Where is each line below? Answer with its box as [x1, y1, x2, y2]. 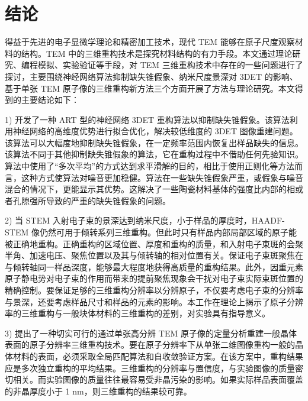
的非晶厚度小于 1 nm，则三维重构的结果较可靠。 [5, 384, 192, 397]
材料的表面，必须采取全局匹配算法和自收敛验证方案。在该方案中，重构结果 [12, 350, 303, 362]
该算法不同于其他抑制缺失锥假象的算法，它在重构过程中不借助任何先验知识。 [5, 148, 303, 160]
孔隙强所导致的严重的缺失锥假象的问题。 [12, 194, 171, 206]
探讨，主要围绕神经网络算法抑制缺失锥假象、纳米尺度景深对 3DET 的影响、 [5, 70, 298, 82]
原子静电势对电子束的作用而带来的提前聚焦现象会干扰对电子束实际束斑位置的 [5, 272, 303, 284]
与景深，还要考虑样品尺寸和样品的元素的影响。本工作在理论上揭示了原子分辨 [5, 295, 303, 308]
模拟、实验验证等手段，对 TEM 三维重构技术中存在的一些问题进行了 [37, 59, 303, 71]
